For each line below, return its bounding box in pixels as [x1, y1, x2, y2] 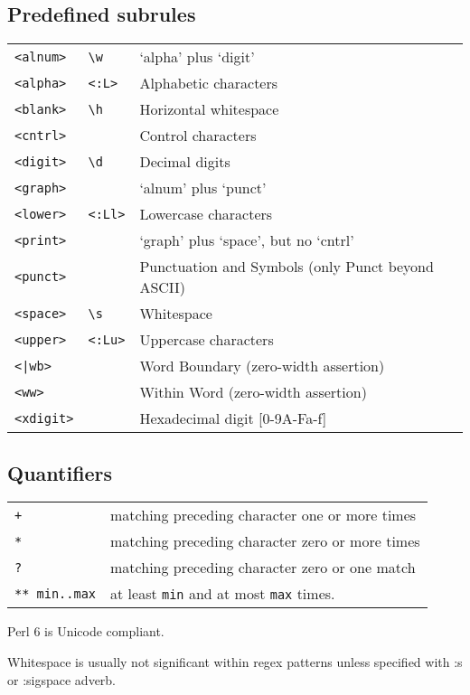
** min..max [14, 586, 97, 601]
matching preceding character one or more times [110, 504, 417, 526]
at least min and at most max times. [110, 583, 335, 605]
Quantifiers [7, 458, 113, 486]
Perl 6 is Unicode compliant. [7, 622, 164, 641]
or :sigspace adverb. [7, 670, 117, 689]
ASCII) [139, 277, 186, 298]
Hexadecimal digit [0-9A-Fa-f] [139, 408, 327, 429]
